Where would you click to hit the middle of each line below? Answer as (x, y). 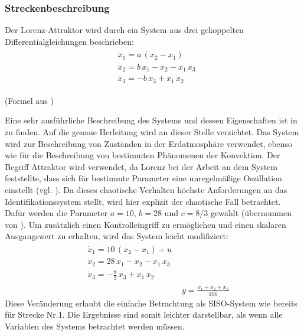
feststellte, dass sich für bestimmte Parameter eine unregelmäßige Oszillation (143, 178)
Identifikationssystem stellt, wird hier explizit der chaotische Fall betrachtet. (143, 201)
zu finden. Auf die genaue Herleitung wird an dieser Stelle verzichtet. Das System (152, 132)
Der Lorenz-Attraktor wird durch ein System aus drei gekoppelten (124, 30)
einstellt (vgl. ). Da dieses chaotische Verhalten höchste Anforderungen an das (146, 190)
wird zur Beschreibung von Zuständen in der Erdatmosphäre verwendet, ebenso (149, 143)
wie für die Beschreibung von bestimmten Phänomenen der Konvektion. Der (143, 155)
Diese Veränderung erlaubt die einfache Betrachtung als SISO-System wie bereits (151, 303)
